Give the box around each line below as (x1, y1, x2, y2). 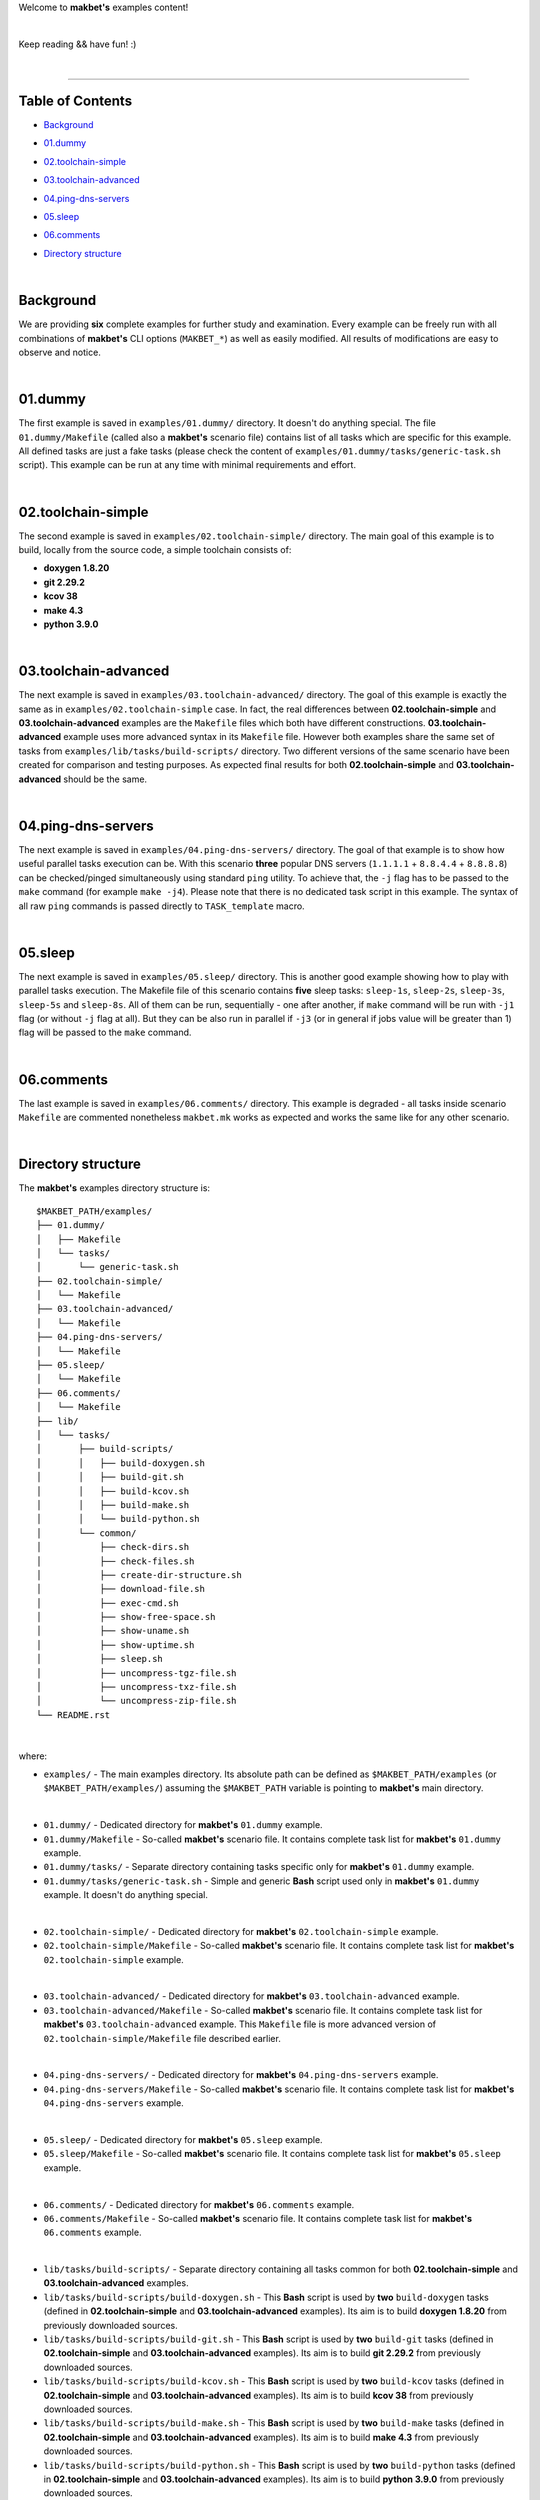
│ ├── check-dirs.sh (36, 1541, 190, 1553)
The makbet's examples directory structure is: (18, 1182, 210, 1194)
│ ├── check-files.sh (36, 1555, 195, 1567)
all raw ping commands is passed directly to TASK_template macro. (18, 900, 305, 912)
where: (18, 1750, 48, 1762)
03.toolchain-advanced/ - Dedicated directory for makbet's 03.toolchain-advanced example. (43, 1990, 460, 2002)
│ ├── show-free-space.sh (36, 1611, 216, 1623)
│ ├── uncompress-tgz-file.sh (36, 1667, 237, 1679)
